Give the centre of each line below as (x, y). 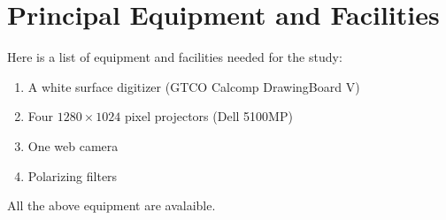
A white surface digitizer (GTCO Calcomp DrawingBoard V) (194, 86)
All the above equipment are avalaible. (111, 205)
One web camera (73, 145)
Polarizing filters (73, 175)
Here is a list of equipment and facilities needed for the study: (175, 57)
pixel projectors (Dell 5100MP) (208, 116)
